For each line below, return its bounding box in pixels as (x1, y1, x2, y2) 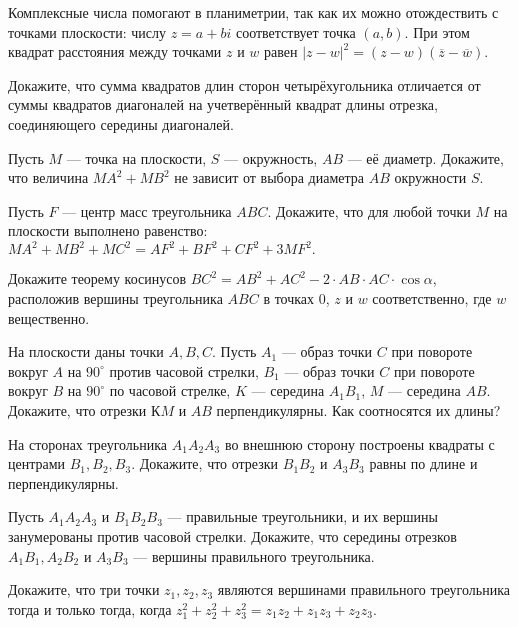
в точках (263, 288, 315, 309)
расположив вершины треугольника (8, 288, 223, 309)
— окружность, (223, 147, 318, 168)
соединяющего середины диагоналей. (8, 113, 234, 134)
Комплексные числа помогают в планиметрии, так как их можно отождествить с (8, 2, 499, 22)
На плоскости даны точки (8, 341, 164, 362)
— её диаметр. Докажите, (347, 147, 504, 168)
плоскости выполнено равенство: (8, 220, 208, 241)
